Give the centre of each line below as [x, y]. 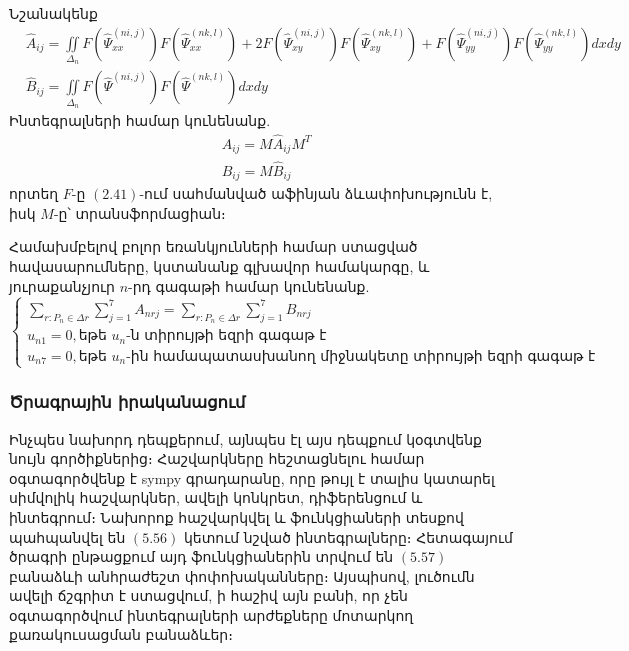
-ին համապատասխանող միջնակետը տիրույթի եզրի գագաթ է [361, 356]
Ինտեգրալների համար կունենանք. [140, 120]
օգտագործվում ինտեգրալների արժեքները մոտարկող [211, 614]
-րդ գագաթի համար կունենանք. [249, 285]
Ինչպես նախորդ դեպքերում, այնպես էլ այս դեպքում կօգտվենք [245, 438]
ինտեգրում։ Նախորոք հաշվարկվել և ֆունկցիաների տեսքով [236, 516]
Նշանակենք [53, 13]
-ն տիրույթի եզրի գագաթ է [226, 336]
